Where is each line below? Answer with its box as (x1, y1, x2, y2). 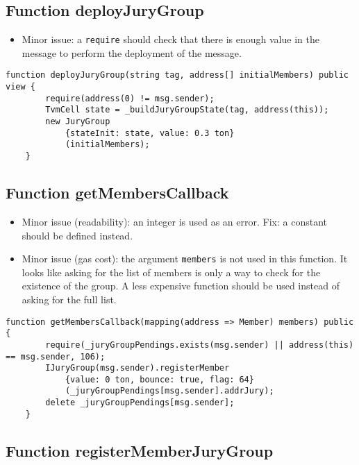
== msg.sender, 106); (6, 351, 106, 362)
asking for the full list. (22, 291, 117, 306)
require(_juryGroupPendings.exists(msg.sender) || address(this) (45, 339, 354, 350)
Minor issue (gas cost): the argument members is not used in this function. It (22, 251, 348, 266)
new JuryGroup (45, 117, 110, 127)
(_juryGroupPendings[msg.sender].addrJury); (65, 386, 274, 396)
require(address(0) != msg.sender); (45, 93, 215, 103)
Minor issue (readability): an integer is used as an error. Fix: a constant (22, 214, 327, 228)
